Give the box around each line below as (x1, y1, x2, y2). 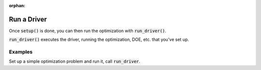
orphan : (9, 3, 26, 8)
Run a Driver (9, 15, 47, 23)
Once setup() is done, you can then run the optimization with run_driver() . (9, 28, 167, 34)
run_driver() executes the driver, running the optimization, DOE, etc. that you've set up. (9, 36, 189, 43)
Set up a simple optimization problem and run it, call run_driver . (9, 58, 140, 64)
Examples (9, 48, 33, 55)
